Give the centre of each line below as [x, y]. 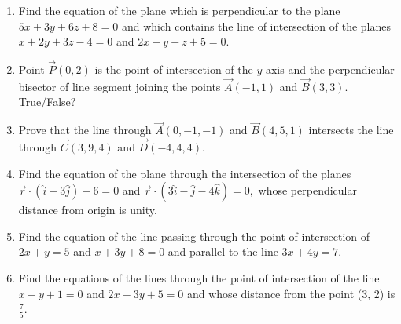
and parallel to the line [223, 251]
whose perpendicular [307, 190]
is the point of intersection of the [174, 69]
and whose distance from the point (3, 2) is [291, 293]
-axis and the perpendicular [328, 69]
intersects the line [351, 130]
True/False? [47, 102]
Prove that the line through [85, 130]
